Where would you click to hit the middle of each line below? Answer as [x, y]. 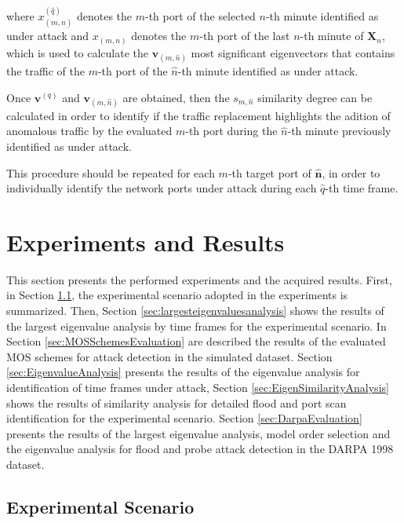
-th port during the [231, 131]
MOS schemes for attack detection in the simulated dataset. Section [169, 356]
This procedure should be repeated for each [111, 172]
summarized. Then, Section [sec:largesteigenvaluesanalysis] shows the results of [195, 310]
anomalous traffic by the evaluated [89, 131]
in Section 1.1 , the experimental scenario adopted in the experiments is [177, 295]
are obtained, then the [176, 97]
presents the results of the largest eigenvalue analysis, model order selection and [198, 433]
